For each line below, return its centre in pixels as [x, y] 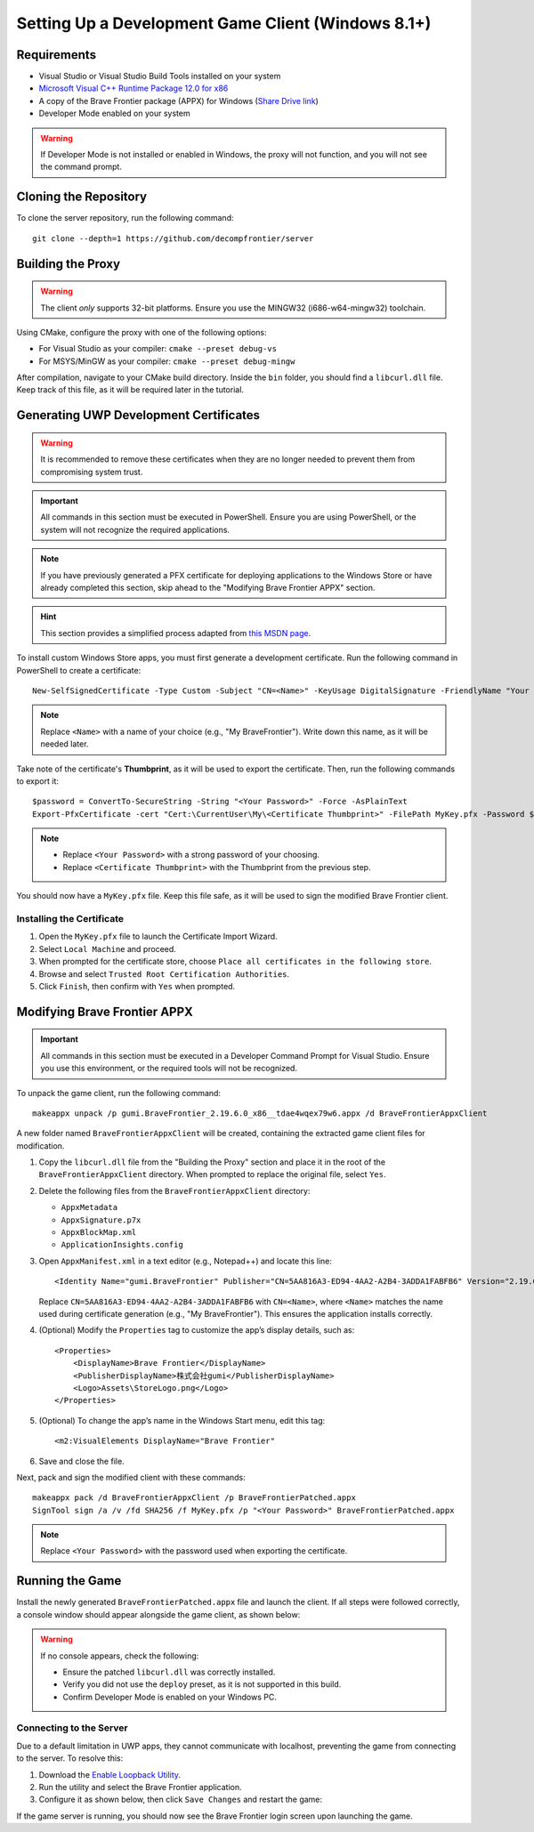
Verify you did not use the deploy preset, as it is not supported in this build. [202, 1684]
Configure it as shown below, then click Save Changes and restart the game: [181, 1800]
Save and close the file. [81, 1461]
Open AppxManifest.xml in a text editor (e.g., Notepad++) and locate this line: [186, 1261]
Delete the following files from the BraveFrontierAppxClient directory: [174, 1190]
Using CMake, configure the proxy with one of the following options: [142, 332]
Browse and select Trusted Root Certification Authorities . [164, 973]
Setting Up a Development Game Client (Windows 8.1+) [224, 23]
